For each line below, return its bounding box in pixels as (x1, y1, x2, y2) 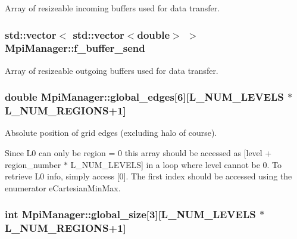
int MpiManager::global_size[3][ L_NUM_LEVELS (5, 207, 256, 222)
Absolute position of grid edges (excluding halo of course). (5, 126, 217, 139)
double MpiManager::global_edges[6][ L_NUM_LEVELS (5, 89, 284, 104)
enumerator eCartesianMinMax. (5, 181, 121, 194)
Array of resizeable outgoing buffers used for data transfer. (5, 64, 218, 76)
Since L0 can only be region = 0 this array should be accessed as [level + (5, 147, 272, 159)
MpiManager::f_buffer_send (5, 41, 145, 55)
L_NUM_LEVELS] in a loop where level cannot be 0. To (70, 158, 282, 170)
